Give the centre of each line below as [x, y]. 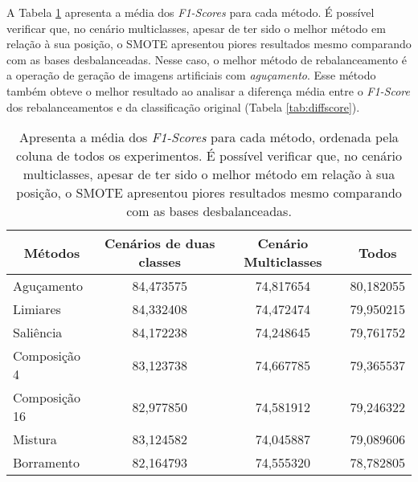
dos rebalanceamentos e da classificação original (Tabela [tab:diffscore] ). [183, 106]
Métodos [52, 252]
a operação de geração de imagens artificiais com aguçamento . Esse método [191, 75]
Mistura [35, 439]
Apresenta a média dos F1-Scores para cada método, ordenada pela [209, 137]
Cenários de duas [160, 243]
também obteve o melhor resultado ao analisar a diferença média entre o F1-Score [209, 90]
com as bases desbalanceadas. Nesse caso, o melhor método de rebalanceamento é [207, 59]
